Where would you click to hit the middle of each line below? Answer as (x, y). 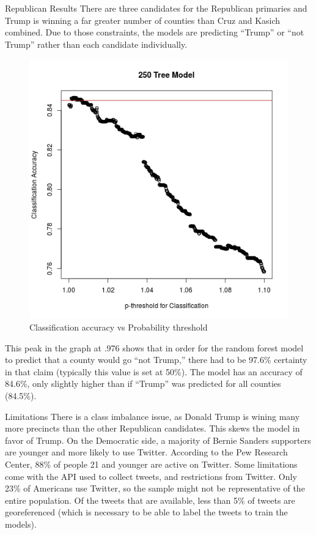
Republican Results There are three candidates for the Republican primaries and (156, 8)
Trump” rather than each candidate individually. (96, 44)
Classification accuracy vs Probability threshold (119, 327)
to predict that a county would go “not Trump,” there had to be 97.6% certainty (156, 360)
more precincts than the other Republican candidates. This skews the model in (152, 428)
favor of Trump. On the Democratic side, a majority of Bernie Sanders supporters (158, 440)
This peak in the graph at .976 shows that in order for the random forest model (154, 347)
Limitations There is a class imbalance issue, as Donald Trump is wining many (152, 416)
